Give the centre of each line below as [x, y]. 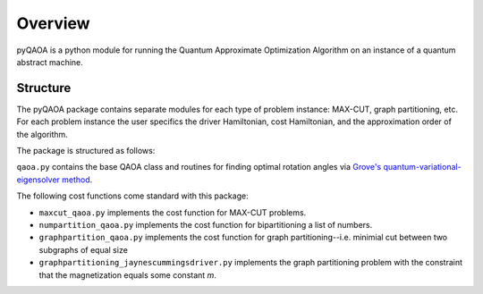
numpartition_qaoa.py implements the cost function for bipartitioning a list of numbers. [206, 224]
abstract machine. [50, 62]
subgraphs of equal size [84, 249]
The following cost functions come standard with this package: [133, 196]
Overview [53, 23]
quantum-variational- [422, 167]
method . [77, 180]
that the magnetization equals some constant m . [127, 275]
